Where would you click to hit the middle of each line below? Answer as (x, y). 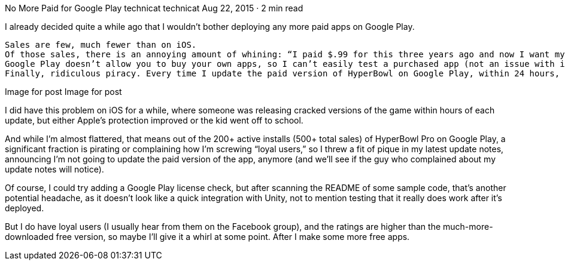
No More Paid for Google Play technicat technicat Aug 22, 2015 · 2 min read (154, 8)
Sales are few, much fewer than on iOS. (101, 45)
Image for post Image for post (63, 92)
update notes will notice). (54, 169)
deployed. (25, 208)
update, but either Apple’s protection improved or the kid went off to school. (154, 120)
